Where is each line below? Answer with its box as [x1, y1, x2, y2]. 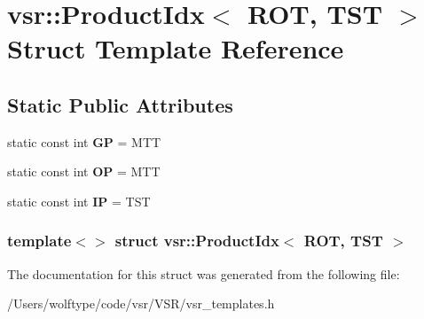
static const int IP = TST [7, 191, 151, 210]
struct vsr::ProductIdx [114, 230, 279, 252]
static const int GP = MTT [7, 132, 161, 151]
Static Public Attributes [7, 90, 233, 118]
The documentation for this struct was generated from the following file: [7, 264, 400, 283]
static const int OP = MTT [7, 162, 161, 181]
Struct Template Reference [7, 30, 344, 66]
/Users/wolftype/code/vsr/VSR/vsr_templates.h [7, 294, 275, 313]
